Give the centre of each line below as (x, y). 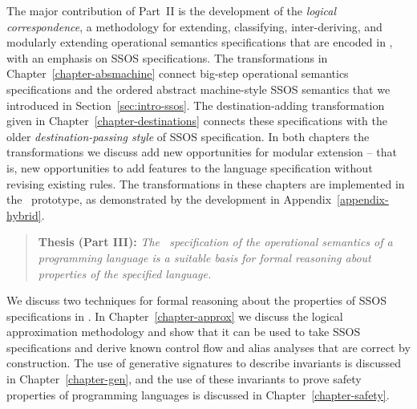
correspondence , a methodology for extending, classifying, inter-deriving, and (194, 26)
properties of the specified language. (125, 273)
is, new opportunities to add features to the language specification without (190, 167)
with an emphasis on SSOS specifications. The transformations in (167, 57)
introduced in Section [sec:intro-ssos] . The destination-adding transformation (196, 105)
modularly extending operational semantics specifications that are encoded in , (200, 42)
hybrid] (24, 215)
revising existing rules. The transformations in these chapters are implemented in (206, 183)
